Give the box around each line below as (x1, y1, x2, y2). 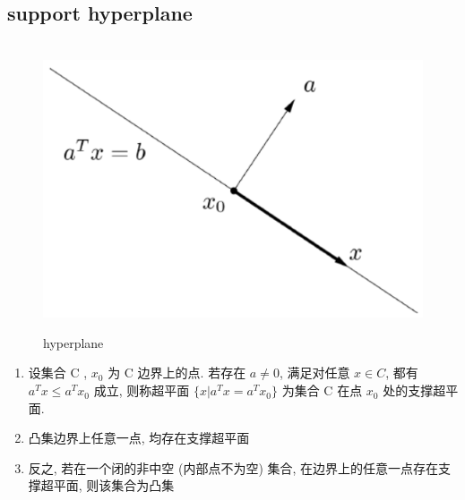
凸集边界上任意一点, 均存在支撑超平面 (28, 428, 250, 447)
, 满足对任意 (279, 363, 350, 382)
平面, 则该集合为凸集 (53, 476, 175, 495)
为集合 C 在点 (281, 381, 363, 400)
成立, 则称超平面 (93, 381, 190, 400)
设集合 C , (28, 363, 88, 382)
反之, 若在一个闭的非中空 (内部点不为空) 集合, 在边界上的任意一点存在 (28, 458, 439, 477)
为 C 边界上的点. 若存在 (108, 363, 246, 382)
